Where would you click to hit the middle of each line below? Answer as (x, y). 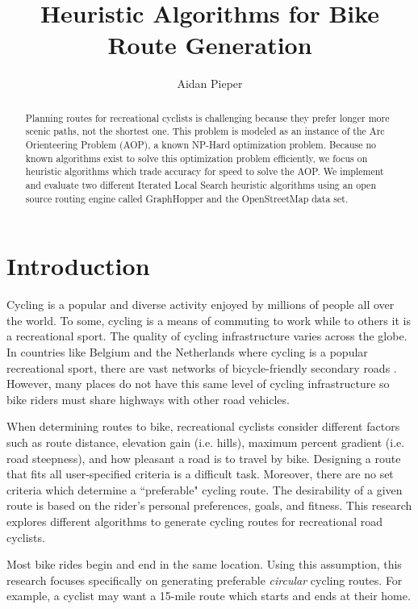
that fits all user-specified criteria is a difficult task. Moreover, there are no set (200, 474)
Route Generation (210, 45)
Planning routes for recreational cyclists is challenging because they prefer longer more (207, 117)
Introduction (78, 266)
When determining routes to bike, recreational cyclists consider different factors (203, 426)
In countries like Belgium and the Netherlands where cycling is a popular (187, 352)
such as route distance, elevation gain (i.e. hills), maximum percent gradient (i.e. (206, 442)
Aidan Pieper (210, 83)
